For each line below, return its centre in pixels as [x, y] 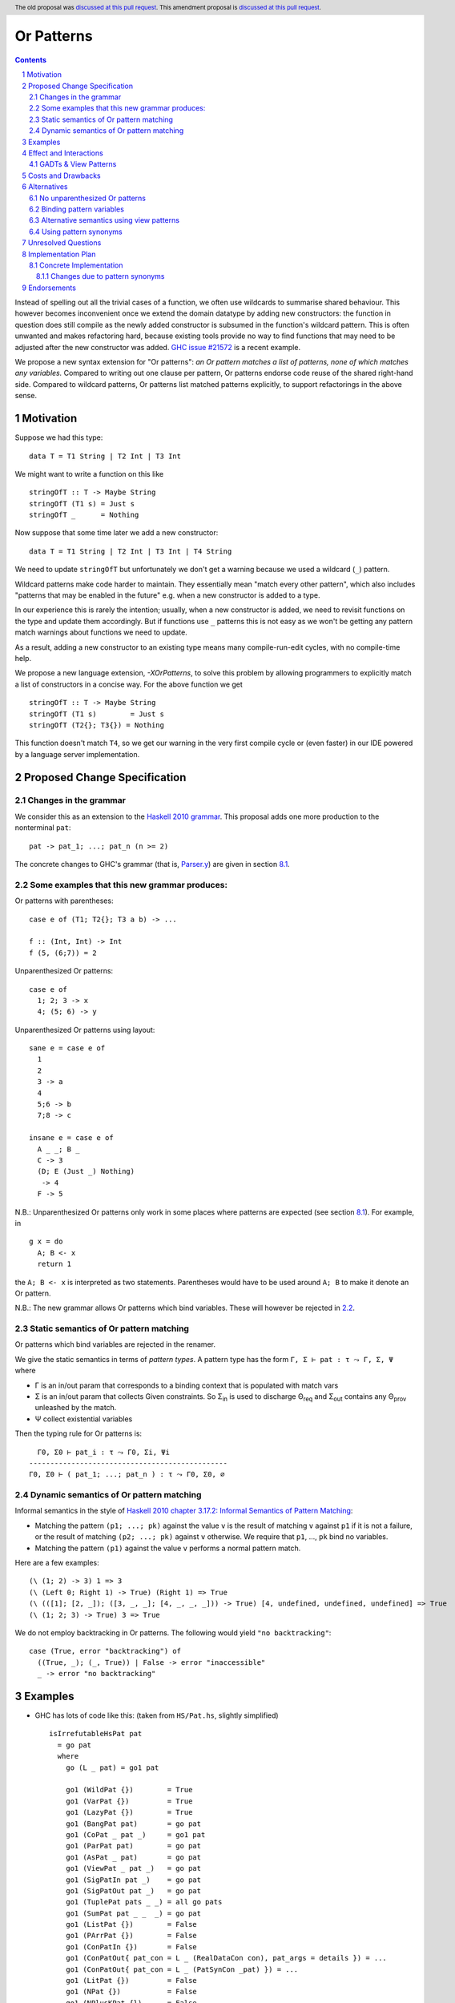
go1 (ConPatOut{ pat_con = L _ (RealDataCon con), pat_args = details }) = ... [226, 1958]
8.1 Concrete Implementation [76, 265]
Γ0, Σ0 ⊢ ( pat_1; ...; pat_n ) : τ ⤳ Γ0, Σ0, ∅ [127, 1475]
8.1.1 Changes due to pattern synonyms [101, 276]
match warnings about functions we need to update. [101, 632]
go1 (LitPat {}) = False [131, 1981]
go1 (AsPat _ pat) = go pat [133, 1857]
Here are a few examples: [57, 1563]
